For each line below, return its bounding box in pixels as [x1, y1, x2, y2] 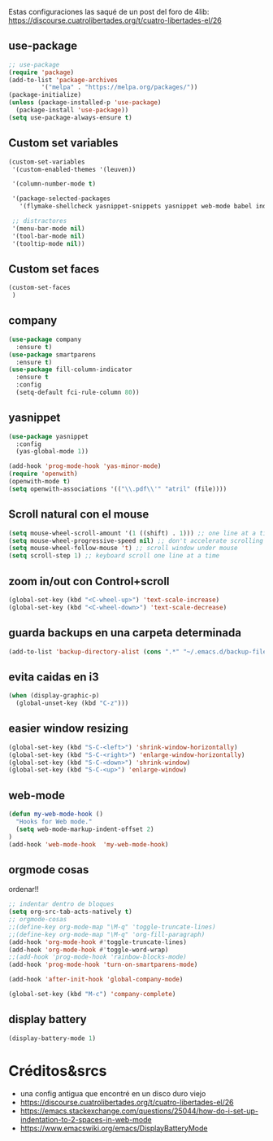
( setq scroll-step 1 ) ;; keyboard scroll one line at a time [8, 552, 220, 560]
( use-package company [8, 335, 82, 343]
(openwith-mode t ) [8, 478, 71, 486]
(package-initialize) [8, 91, 82, 99]
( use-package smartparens [8, 350, 96, 359]
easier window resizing [8, 722, 128, 736]
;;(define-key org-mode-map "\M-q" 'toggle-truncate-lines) [8, 923, 217, 931]
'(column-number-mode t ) [11, 180, 96, 188]
